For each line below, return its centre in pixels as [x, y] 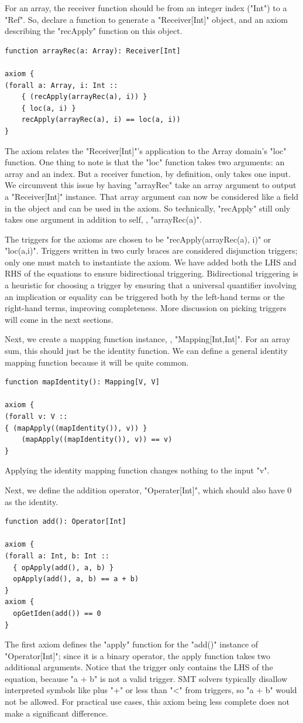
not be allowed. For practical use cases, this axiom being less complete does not [147, 702]
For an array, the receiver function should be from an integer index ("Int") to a [146, 8]
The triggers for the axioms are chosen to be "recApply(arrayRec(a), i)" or [138, 239]
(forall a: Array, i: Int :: [61, 85]
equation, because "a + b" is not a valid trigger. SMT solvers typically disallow [146, 678]
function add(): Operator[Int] [66, 522]
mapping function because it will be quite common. [97, 362]
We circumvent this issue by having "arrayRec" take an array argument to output [151, 185]
